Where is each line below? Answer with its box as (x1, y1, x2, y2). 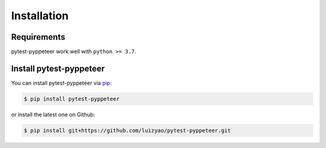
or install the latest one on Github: (11, 111, 95, 118)
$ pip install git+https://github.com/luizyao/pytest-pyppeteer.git (24, 127, 231, 134)
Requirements (11, 32, 66, 42)
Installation (11, 9, 69, 22)
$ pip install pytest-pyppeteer (24, 95, 120, 102)
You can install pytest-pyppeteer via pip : (11, 79, 112, 87)
